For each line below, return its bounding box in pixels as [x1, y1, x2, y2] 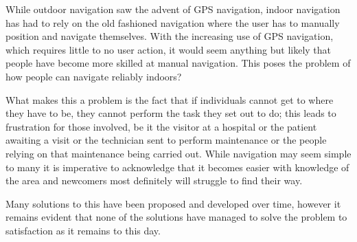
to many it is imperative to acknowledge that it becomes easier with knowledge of [5, 159, 349, 174]
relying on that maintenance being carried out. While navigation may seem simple [5, 146, 352, 160]
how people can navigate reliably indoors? [5, 69, 182, 83]
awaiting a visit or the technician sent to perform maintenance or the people [5, 133, 327, 147]
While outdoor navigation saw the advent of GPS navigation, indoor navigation [5, 2, 341, 16]
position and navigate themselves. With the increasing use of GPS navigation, [5, 29, 334, 43]
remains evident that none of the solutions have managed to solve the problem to [5, 210, 347, 224]
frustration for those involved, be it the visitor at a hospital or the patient [5, 119, 317, 133]
